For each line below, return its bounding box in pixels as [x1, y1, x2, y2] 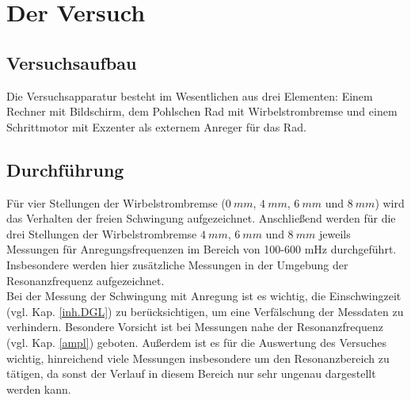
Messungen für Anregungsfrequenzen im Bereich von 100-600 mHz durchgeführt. [6, 241, 397, 257]
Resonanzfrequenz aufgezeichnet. [6, 272, 165, 288]
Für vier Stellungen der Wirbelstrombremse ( [6, 194, 226, 211]
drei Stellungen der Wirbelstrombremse [6, 225, 197, 242]
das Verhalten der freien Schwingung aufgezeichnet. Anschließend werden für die [6, 210, 396, 227]
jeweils [318, 225, 351, 242]
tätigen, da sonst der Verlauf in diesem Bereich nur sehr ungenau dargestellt [6, 365, 376, 382]
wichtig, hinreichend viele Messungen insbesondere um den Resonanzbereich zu [6, 349, 390, 366]
